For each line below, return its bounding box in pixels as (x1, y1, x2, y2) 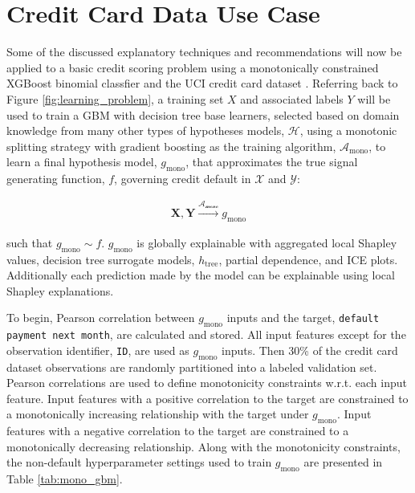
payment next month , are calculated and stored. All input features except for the (6, 326, 406, 343)
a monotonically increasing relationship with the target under (6, 405, 309, 422)
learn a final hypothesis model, (6, 153, 157, 170)
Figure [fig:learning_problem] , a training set (6, 90, 224, 107)
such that (6, 234, 53, 251)
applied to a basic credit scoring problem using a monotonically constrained (6, 59, 379, 75)
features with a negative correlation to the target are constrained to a (6, 422, 349, 439)
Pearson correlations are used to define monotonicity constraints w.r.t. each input (6, 374, 407, 391)
